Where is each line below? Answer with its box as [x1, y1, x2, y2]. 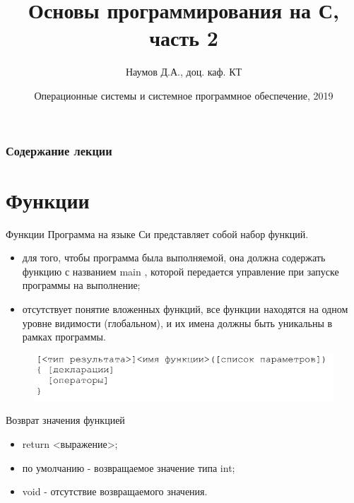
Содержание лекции [6, 141, 112, 159]
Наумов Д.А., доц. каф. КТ [125, 64, 242, 79]
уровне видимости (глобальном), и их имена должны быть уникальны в [22, 315, 333, 330]
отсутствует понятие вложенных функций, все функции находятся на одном [22, 301, 348, 316]
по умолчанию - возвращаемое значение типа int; [22, 460, 235, 475]
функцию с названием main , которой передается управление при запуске [22, 264, 339, 278]
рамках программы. [22, 329, 106, 344]
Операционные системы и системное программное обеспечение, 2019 [34, 88, 334, 102]
